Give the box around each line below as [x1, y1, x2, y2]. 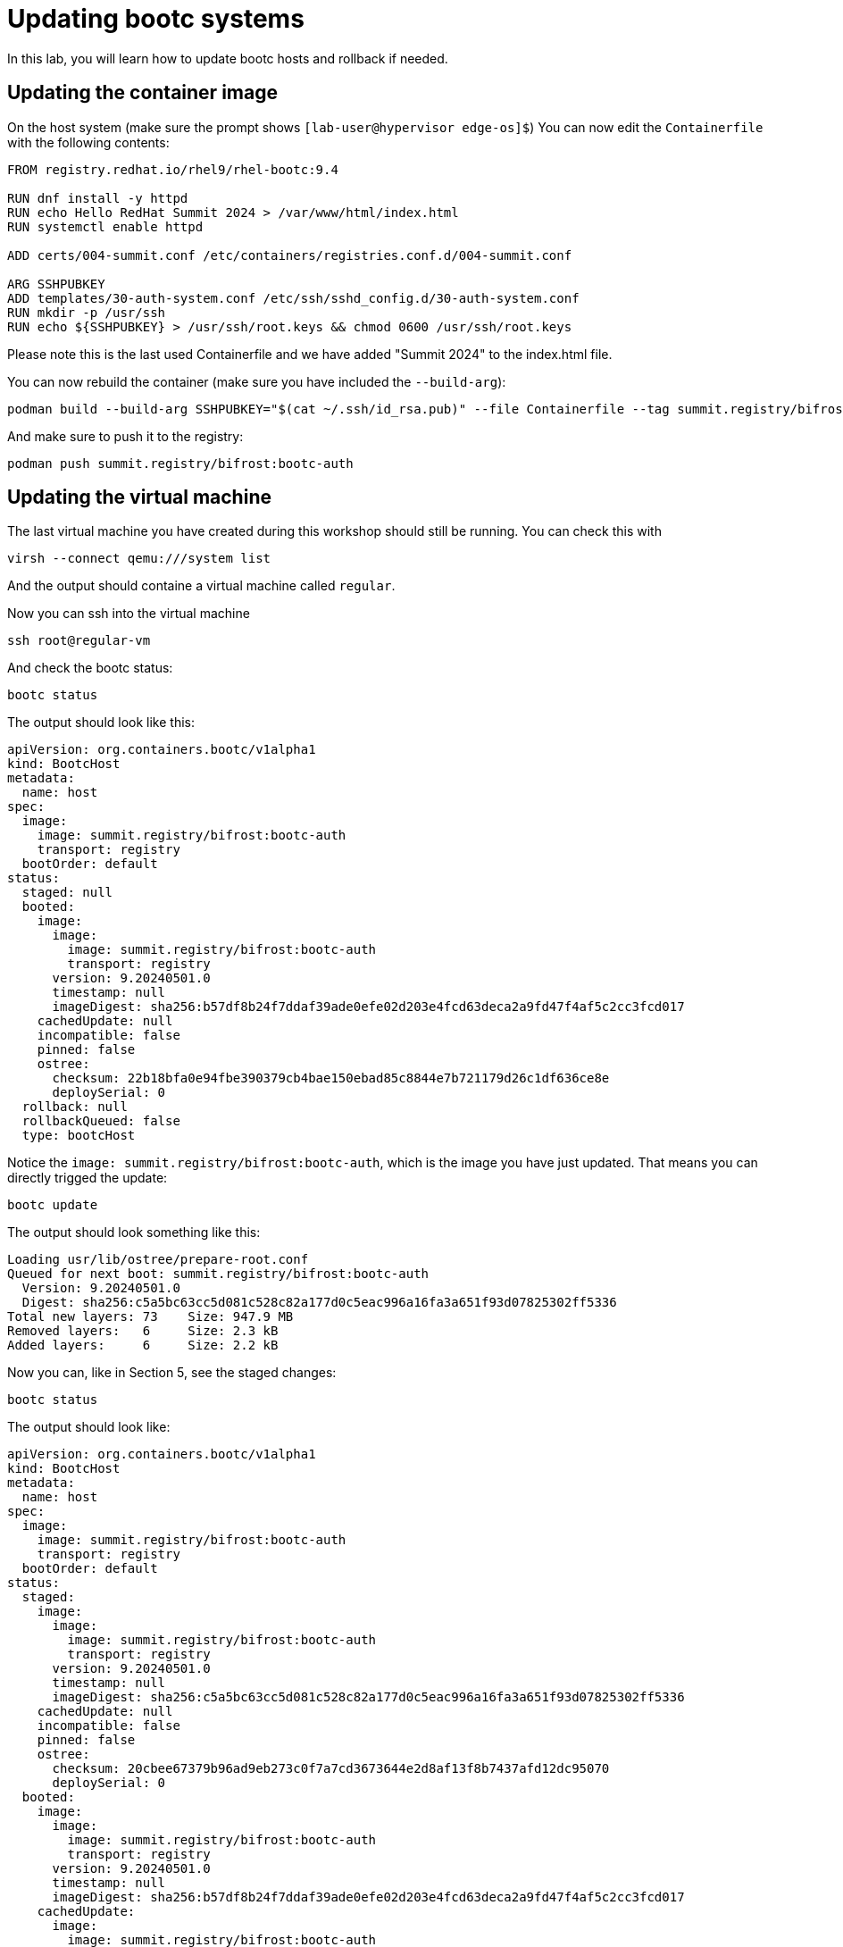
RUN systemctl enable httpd [7, 219, 204, 234]
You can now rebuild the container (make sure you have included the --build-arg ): [7, 373, 506, 389]
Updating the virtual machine [7, 486, 271, 509]
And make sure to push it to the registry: [7, 428, 244, 444]
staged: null [21, 885, 113, 900]
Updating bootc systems [7, 4, 305, 34]
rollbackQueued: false [21, 1114, 180, 1129]
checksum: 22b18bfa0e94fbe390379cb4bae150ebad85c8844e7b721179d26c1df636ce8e [52, 1071, 610, 1086]
